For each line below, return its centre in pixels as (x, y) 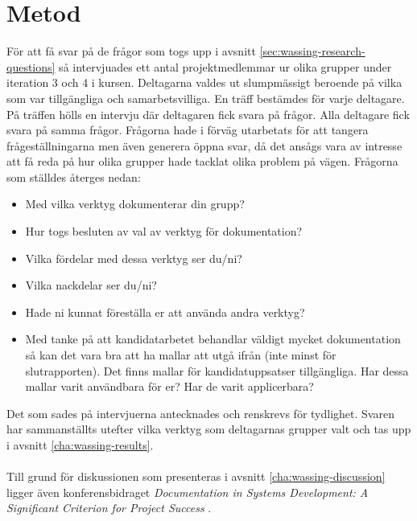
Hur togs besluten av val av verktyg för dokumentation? (164, 231)
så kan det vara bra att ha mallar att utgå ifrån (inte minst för (181, 355)
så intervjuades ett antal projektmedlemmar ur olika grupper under (225, 66)
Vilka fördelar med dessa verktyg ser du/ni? (134, 258)
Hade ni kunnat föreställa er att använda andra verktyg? (165, 312)
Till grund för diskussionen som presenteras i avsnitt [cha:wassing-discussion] (196, 476)
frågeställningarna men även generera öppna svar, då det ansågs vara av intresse (204, 145)
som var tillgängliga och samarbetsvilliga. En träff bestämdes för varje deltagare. (206, 98)
